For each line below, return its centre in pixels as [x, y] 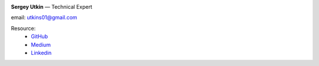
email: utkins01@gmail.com [44, 18]
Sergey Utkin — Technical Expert [52, 7]
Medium [41, 44]
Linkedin [41, 53]
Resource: [23, 28]
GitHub [40, 37]
